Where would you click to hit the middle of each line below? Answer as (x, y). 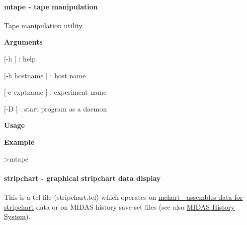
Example (19, 141)
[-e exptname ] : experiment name (55, 92)
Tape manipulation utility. (44, 25)
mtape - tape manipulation (51, 6)
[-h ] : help (20, 58)
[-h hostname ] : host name (45, 75)
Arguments (23, 42)
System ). (17, 216)
